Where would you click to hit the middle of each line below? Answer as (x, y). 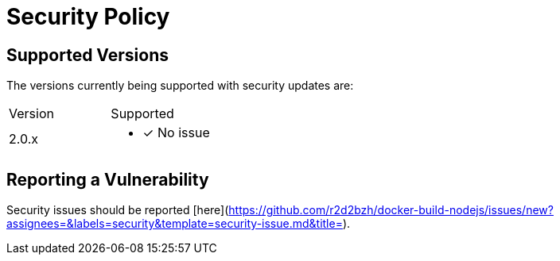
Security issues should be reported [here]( (118, 210)
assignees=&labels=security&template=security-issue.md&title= (175, 224)
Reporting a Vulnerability (108, 179)
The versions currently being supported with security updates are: (180, 86)
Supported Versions (87, 55)
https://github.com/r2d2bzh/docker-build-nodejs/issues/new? (391, 210)
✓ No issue (176, 133)
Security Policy (88, 17)
